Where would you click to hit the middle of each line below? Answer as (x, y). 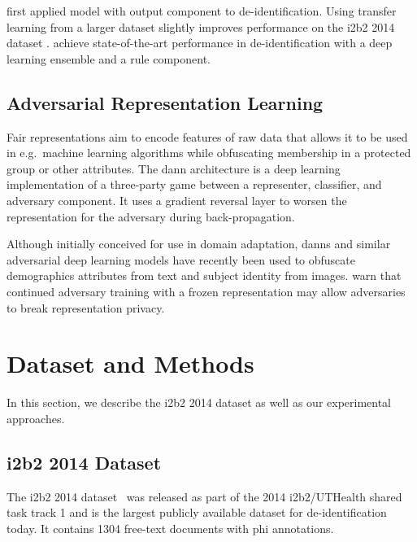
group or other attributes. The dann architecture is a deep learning (174, 168)
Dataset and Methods (130, 363)
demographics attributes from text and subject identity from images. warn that (204, 275)
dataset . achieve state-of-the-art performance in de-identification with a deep (200, 43)
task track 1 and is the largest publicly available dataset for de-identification (197, 512)
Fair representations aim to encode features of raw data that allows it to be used (207, 136)
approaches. (36, 418)
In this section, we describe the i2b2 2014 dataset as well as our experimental (199, 402)
